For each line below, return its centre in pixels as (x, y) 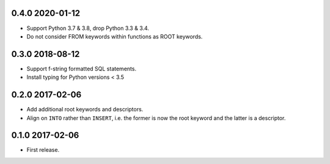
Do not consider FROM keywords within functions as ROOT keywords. (115, 36)
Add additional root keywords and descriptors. (85, 110)
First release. (43, 150)
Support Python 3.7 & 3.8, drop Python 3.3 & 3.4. (88, 28)
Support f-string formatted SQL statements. (82, 69)
